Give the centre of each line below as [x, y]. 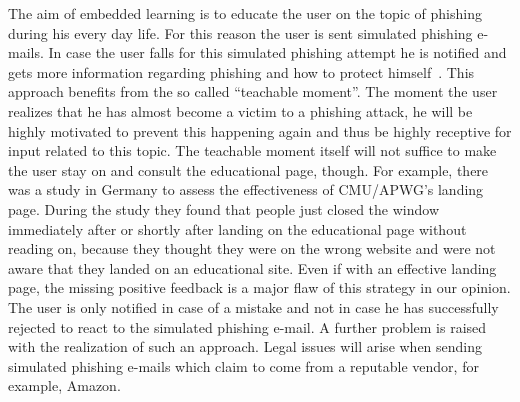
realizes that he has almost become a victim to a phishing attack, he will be [240, 110]
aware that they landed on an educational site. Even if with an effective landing [252, 267]
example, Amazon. [64, 385]
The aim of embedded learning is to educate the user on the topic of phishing [245, 13]
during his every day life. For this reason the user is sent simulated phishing [240, 32]
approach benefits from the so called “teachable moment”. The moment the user [253, 91]
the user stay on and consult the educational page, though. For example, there [248, 169]
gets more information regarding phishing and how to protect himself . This [241, 71]
